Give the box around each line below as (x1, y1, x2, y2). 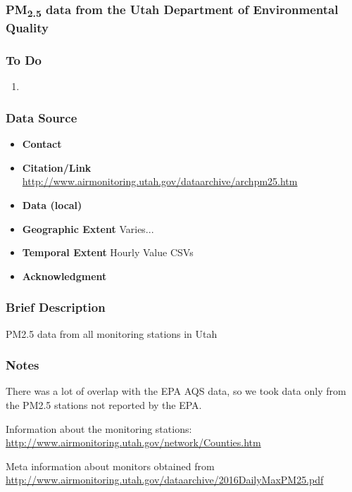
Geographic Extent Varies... (22, 221, 154, 236)
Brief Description (6, 298, 106, 316)
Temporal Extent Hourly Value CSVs (22, 245, 194, 260)
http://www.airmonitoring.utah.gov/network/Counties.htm (6, 435, 261, 450)
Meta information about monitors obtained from (6, 458, 215, 473)
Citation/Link (22, 160, 92, 175)
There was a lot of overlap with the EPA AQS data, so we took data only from (6, 384, 346, 398)
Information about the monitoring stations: (6, 421, 192, 436)
